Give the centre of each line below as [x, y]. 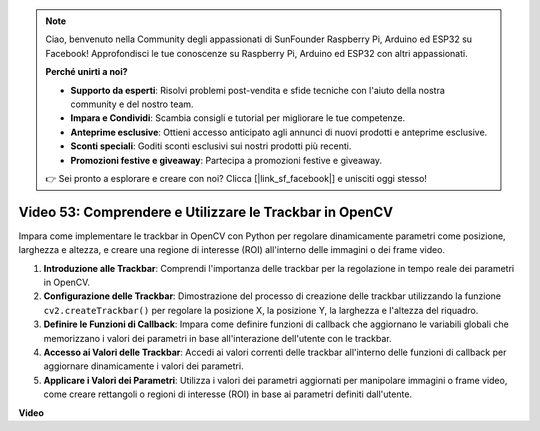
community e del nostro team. [132, 104]
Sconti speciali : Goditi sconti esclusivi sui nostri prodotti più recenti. [211, 146]
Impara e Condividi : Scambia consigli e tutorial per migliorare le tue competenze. [238, 118]
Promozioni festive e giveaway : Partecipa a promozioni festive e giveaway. [226, 160]
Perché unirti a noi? [87, 72]
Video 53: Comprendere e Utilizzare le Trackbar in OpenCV [206, 211]
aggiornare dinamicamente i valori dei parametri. [143, 366]
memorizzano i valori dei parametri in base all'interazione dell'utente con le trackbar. [217, 338]
